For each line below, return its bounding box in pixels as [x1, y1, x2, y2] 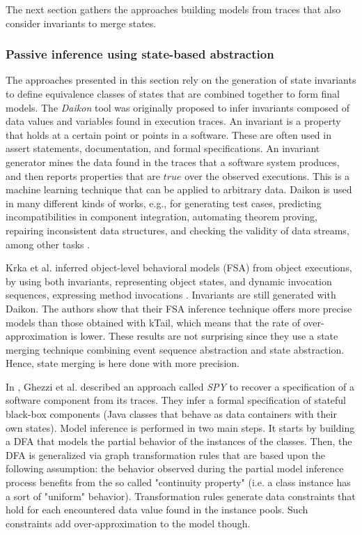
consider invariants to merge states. [6, 15, 157, 30]
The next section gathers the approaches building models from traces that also [6, 2, 341, 16]
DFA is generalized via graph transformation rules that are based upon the [6, 447, 326, 462]
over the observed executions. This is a [184, 168, 350, 183]
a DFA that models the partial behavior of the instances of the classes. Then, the [6, 434, 352, 449]
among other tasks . [6, 236, 90, 251]
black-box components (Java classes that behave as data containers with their [6, 407, 337, 421]
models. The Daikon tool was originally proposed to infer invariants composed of [6, 100, 349, 114]
